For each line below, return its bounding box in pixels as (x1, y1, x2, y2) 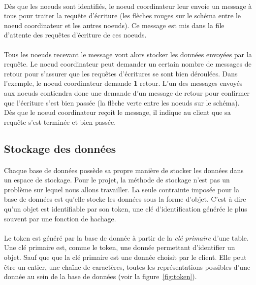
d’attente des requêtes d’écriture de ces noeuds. (4, 30, 147, 40)
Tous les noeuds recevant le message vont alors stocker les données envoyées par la (4, 49, 252, 59)
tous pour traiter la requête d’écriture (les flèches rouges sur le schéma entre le (4, 10, 241, 21)
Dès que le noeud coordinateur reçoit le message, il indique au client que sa (4, 107, 231, 117)
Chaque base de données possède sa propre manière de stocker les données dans (4, 165, 244, 175)
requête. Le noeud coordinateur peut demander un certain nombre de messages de (4, 59, 252, 69)
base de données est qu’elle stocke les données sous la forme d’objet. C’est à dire (4, 194, 246, 204)
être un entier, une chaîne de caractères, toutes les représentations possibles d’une (4, 261, 251, 272)
